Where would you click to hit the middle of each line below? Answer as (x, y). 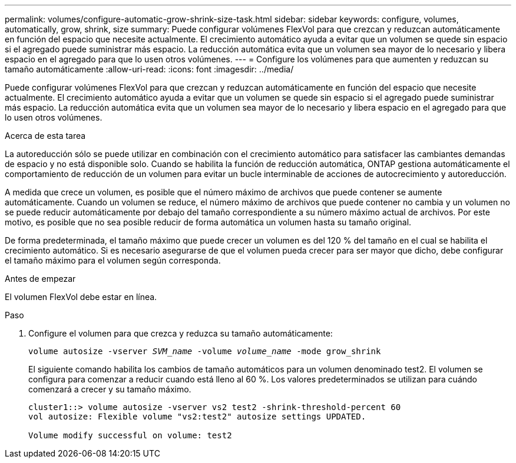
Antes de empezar (40, 279)
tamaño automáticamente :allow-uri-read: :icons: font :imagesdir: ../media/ (149, 69)
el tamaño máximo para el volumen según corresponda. (113, 260)
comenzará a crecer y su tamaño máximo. (110, 389)
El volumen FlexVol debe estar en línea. (81, 297)
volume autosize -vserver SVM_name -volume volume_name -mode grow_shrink (205, 351)
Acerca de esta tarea (45, 136)
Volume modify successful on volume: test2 (130, 435)
